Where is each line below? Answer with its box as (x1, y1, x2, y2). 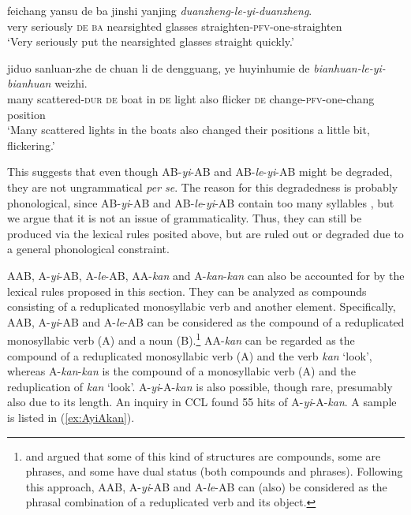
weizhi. (54, 75, 88, 91)
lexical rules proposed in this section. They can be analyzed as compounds (7, 282, 367, 299)
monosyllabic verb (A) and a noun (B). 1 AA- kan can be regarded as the (7, 330, 355, 348)
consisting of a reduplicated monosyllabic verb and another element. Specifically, (7, 298, 396, 315)
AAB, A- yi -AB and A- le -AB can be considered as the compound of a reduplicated (7, 313, 405, 330)
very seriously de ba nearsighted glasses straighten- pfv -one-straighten (7, 17, 342, 34)
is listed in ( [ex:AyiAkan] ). (7, 409, 135, 425)
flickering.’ (7, 136, 55, 153)
